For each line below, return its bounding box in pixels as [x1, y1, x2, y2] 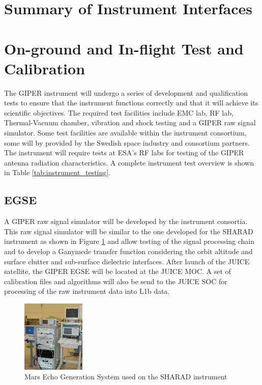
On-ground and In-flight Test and [4, 38, 244, 59]
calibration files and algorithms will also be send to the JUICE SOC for [4, 276, 227, 286]
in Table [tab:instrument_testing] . [4, 167, 111, 178]
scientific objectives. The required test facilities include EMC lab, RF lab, [4, 107, 234, 118]
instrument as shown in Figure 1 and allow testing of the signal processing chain [4, 236, 255, 246]
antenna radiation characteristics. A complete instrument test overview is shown [4, 157, 254, 168]
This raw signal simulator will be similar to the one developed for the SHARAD [4, 226, 253, 236]
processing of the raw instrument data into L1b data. [4, 286, 170, 296]
